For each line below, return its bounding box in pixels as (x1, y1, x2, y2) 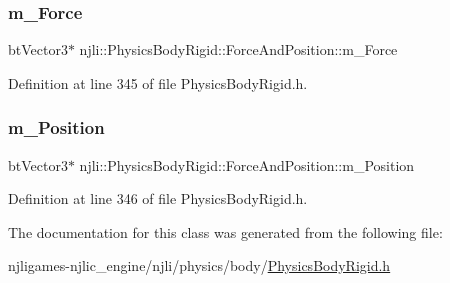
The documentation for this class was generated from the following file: (8, 221, 443, 242)
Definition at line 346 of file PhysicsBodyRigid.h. (8, 188, 308, 209)
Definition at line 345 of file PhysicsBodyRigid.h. (8, 72, 308, 93)
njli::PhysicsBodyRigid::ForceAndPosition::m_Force (79, 39, 398, 60)
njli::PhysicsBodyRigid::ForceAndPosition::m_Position (79, 154, 415, 175)
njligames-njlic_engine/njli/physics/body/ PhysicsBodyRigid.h (8, 255, 391, 276)
